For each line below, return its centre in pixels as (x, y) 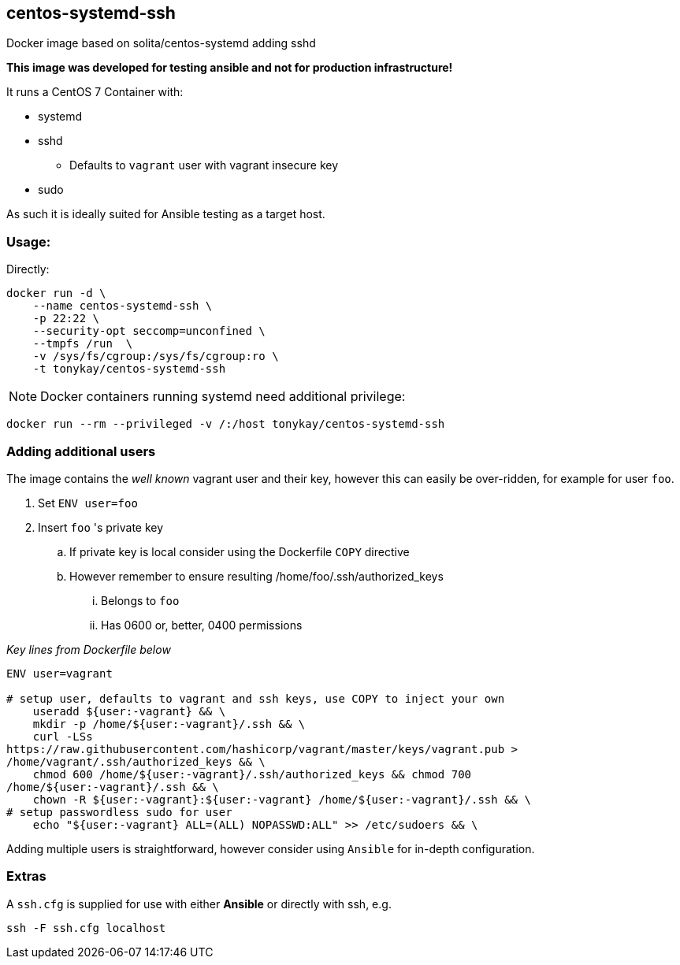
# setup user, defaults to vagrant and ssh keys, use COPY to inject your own (256, 698)
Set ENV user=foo (88, 503)
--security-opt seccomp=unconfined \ (149, 331)
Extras (26, 876)
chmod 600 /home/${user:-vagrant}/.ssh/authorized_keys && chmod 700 (252, 774)
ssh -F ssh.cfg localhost (86, 928)
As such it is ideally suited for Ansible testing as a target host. (166, 214)
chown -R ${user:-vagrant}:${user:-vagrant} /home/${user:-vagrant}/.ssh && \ (282, 799)
